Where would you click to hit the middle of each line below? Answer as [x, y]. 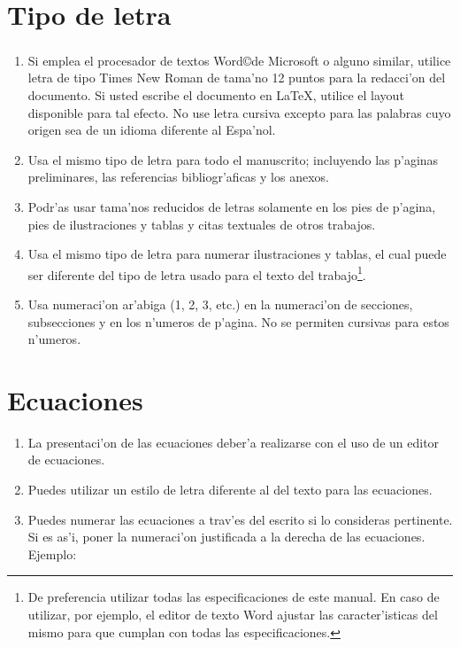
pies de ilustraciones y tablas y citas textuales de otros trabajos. [202, 224]
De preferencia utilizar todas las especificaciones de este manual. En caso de [234, 597]
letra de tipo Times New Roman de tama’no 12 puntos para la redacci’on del [237, 78]
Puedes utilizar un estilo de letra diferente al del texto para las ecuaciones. [230, 490]
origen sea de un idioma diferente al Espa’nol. [152, 130]
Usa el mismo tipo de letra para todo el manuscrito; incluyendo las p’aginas [233, 159]
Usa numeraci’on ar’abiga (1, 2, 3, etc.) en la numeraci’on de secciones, [220, 304]
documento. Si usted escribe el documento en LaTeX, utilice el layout [216, 94]
